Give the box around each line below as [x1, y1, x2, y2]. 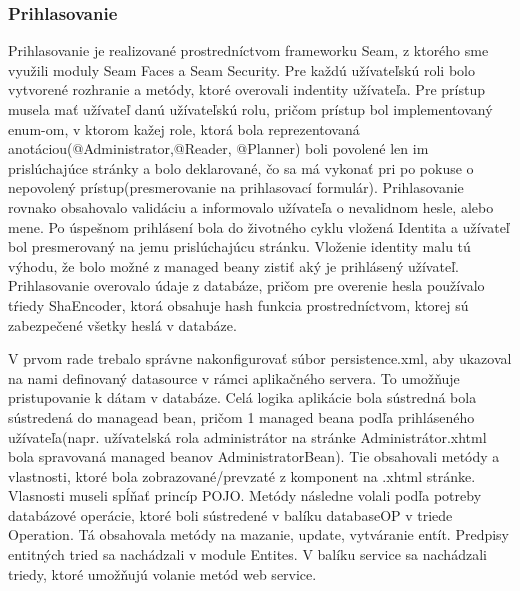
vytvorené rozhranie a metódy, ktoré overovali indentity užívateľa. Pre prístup [8, 79, 485, 100]
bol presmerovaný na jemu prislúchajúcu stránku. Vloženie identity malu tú [8, 236, 471, 257]
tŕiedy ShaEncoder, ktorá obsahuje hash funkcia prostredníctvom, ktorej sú [8, 294, 469, 315]
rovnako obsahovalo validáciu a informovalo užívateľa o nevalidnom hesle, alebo [8, 196, 494, 217]
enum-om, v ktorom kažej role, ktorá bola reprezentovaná [8, 118, 360, 139]
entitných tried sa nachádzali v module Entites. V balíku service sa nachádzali [8, 544, 487, 565]
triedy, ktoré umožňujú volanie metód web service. [8, 563, 317, 584]
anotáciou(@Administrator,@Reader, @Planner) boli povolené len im [8, 138, 429, 159]
